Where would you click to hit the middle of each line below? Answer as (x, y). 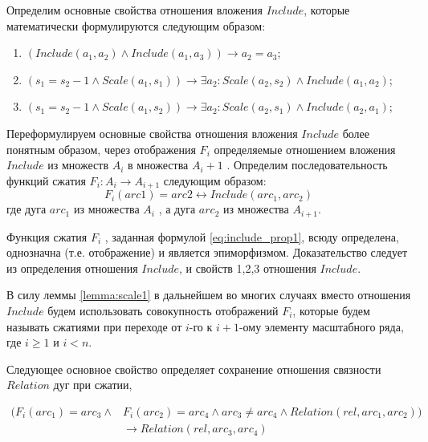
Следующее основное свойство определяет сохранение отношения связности (194, 369)
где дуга (26, 209)
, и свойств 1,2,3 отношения (248, 268)
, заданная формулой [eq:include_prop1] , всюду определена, (252, 236)
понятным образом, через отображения (101, 149)
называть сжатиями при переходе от (94, 326)
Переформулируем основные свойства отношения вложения (152, 133)
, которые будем (331, 311)
